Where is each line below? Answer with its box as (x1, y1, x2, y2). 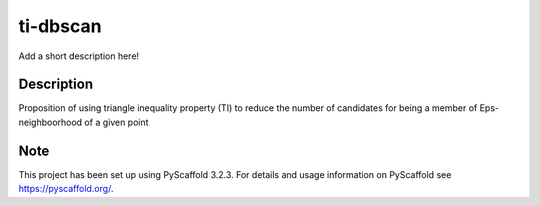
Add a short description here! (18, 50, 140, 62)
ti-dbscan (18, 15, 102, 37)
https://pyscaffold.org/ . (18, 183, 114, 195)
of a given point (84, 116, 149, 128)
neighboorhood (18, 116, 83, 128)
